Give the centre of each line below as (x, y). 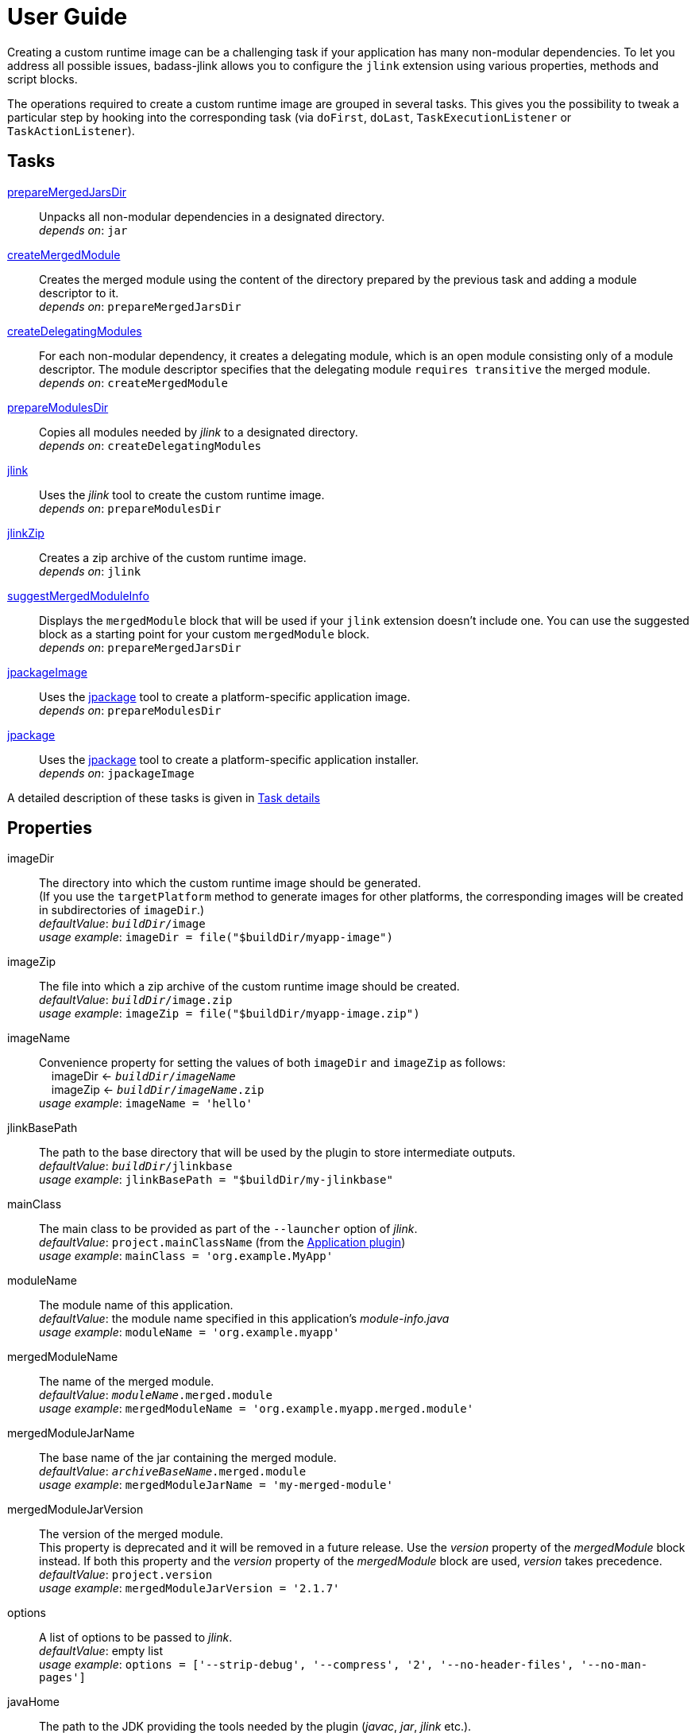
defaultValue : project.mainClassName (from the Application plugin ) (222, 1243)
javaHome (33, 1702)
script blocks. (42, 79)
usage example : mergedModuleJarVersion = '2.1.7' (189, 1588)
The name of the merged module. (127, 1382)
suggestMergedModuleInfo (78, 595)
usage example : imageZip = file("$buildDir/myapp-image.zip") (230, 1014)
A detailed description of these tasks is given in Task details (164, 797)
